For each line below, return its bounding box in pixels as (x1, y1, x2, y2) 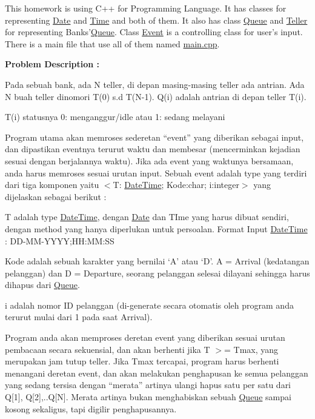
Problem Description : (5, 58, 100, 70)
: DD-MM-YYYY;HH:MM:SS (5, 234, 114, 247)
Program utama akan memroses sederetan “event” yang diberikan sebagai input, (5, 130, 304, 143)
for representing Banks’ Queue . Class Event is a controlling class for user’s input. (5, 25, 303, 38)
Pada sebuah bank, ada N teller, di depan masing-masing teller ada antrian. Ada (5, 78, 305, 90)
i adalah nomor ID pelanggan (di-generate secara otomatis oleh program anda (5, 298, 294, 311)
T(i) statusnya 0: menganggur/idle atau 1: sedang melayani (5, 110, 225, 123)
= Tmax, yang (224, 343, 279, 355)
